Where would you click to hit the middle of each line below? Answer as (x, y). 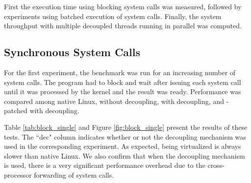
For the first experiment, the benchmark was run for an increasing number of (120, 72)
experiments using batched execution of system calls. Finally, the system (113, 16)
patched (16, 111)
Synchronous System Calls (72, 52)
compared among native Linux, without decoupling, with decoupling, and (114, 101)
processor (18, 174)
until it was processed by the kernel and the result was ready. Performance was (123, 91)
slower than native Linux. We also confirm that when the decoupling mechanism (125, 155)
